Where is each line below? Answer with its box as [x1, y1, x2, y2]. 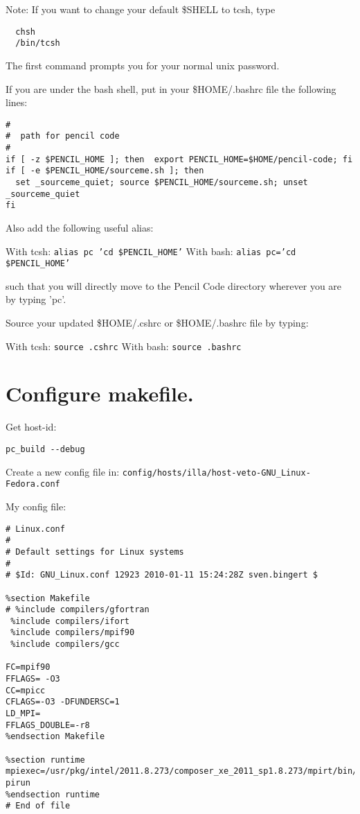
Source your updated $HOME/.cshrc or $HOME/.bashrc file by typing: [6, 315, 309, 330]
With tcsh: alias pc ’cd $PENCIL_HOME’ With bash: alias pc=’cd [6, 243, 296, 258]
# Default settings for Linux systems [6, 546, 184, 557]
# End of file [6, 801, 71, 811]
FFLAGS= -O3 [6, 674, 60, 684]
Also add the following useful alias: [6, 220, 154, 234]
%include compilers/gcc [10, 639, 120, 650]
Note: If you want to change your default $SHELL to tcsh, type [6, 2, 276, 16]
